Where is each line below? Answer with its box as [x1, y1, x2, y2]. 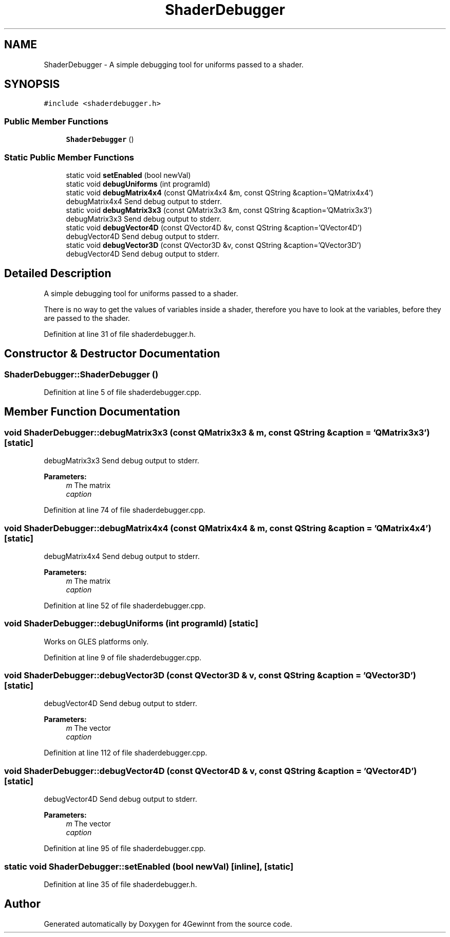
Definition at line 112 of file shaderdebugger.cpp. [44, 748, 208, 758]
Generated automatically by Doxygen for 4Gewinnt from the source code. [44, 919, 292, 928]
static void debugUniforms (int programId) [66, 179, 211, 188]
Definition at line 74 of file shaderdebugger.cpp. [44, 506, 205, 515]
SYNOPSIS [4, 78, 60, 91]
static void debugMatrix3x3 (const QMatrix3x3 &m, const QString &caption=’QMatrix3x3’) [66, 205, 372, 214]
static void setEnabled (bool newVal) [66, 170, 191, 179]
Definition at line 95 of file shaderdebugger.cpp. [44, 844, 206, 853]
